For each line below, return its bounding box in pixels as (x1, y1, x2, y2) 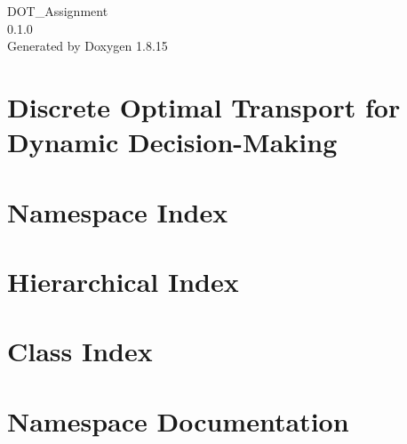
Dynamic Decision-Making (7, 124, 338, 160)
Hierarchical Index (7, 262, 239, 299)
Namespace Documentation (7, 402, 349, 439)
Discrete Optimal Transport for (7, 88, 401, 125)
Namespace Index (7, 193, 228, 230)
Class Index (7, 333, 153, 369)
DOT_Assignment (7, 2, 108, 20)
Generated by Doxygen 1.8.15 (7, 36, 168, 55)
